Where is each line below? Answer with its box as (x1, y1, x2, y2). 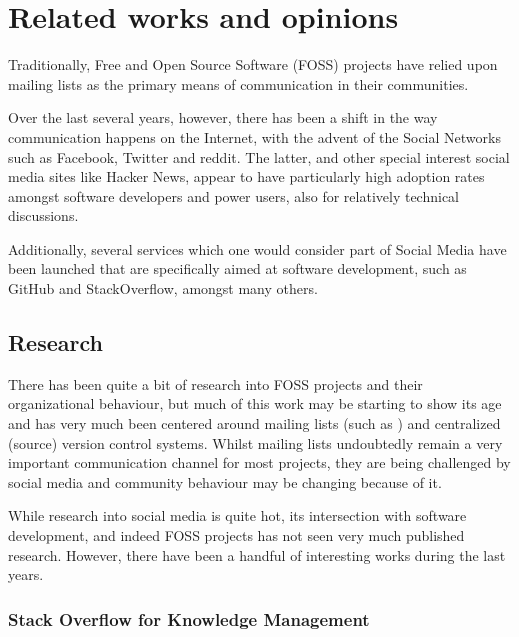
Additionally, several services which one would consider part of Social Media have (8, 238, 507, 259)
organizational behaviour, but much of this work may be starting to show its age (8, 393, 502, 414)
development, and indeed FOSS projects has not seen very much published (8, 525, 465, 546)
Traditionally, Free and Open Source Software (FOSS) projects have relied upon (8, 54, 498, 75)
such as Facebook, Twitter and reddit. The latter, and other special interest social (8, 146, 510, 167)
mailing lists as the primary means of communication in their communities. (8, 73, 469, 94)
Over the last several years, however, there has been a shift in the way (8, 107, 438, 128)
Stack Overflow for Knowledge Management (8, 606, 370, 631)
